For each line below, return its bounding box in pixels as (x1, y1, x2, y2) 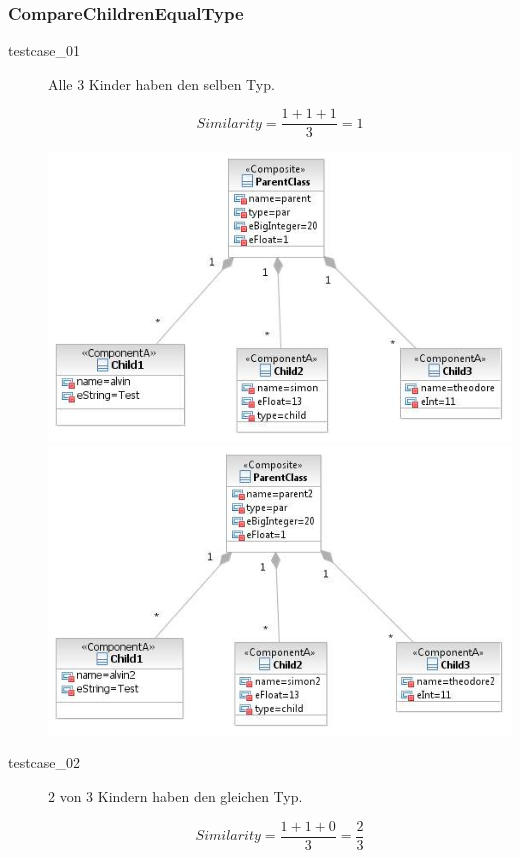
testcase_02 (8, 752, 81, 773)
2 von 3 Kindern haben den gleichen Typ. (48, 785, 303, 806)
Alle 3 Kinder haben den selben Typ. (48, 73, 275, 94)
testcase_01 (8, 40, 81, 61)
